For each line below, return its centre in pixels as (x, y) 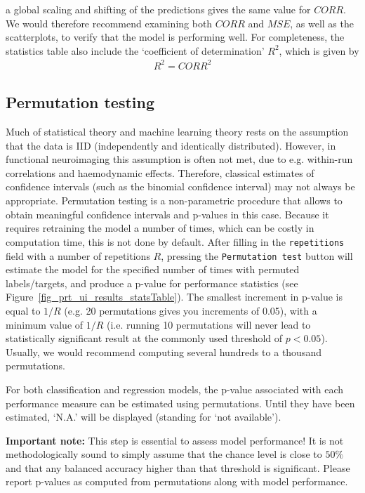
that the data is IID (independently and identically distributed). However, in (171, 145)
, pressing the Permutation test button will (257, 255)
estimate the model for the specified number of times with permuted (153, 269)
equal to (23, 310)
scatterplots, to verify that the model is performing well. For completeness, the (175, 37)
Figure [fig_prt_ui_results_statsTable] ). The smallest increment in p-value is (174, 297)
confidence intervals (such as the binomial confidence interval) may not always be (180, 186)
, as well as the (322, 23)
